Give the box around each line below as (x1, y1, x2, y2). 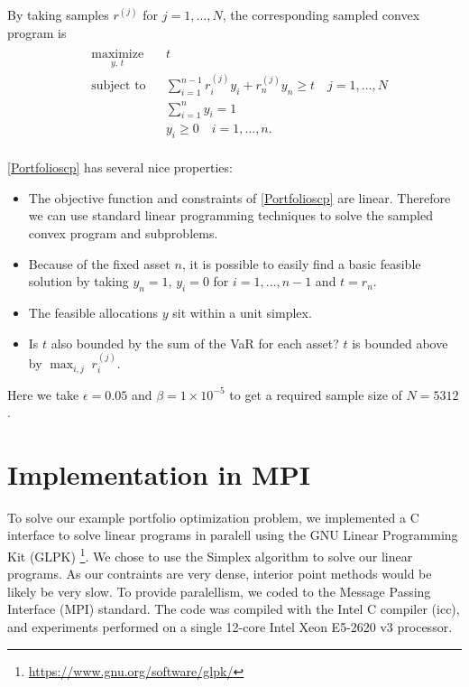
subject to (91, 79, 146, 93)
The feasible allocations (28, 303, 159, 322)
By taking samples (7, 5, 109, 23)
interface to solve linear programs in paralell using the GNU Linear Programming (7, 525, 458, 544)
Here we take (7, 385, 79, 404)
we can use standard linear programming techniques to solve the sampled (28, 206, 433, 225)
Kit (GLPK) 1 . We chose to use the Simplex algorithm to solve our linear (7, 544, 413, 565)
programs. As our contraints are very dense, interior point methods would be (7, 564, 432, 583)
